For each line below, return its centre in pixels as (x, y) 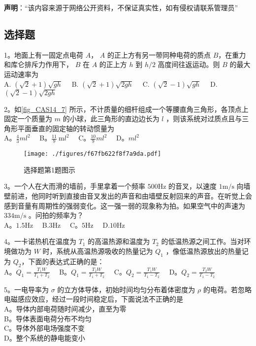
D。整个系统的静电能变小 (45, 337)
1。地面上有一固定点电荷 (44, 54)
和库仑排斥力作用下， (38, 64)
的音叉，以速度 (193, 186)
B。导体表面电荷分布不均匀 (48, 318)
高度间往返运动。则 (189, 64)
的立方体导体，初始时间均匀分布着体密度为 (126, 289)
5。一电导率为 (26, 289)
